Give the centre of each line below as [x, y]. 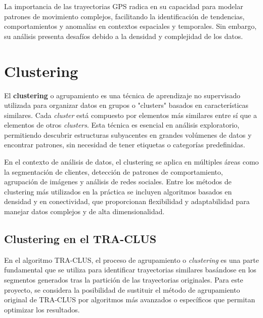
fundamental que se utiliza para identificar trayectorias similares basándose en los [130, 270]
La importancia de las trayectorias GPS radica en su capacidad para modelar [124, 6]
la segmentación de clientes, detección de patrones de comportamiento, [114, 171]
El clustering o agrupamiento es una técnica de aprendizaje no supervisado [122, 95]
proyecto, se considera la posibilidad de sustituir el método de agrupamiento [122, 289]
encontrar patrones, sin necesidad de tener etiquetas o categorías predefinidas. [125, 145]
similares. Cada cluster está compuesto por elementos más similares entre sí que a [130, 115]
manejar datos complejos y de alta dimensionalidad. [84, 211]
